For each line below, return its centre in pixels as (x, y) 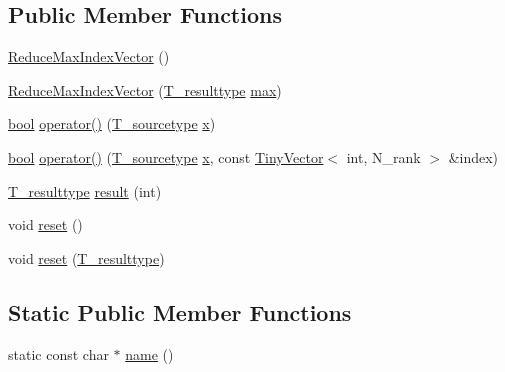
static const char (58, 353)
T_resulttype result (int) (85, 190)
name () (149, 353)
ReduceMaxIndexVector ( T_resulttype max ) (145, 89)
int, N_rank (383, 156)
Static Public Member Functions (180, 311)
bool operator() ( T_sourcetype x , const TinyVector (166, 156)
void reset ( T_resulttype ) (86, 257)
